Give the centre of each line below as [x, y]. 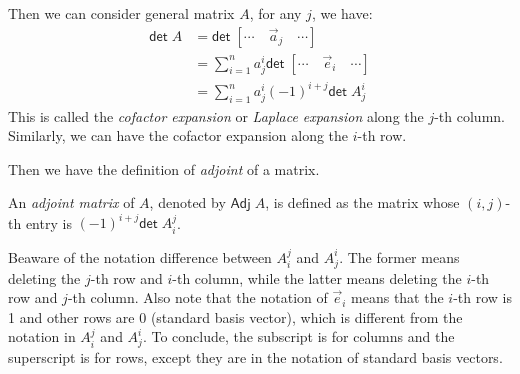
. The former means [399, 256]
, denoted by [187, 202]
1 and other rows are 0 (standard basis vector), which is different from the [235, 316]
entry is [48, 222]
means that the [397, 297]
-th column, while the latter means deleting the [317, 277]
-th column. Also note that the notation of [197, 297]
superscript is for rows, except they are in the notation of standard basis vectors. [255, 357]
